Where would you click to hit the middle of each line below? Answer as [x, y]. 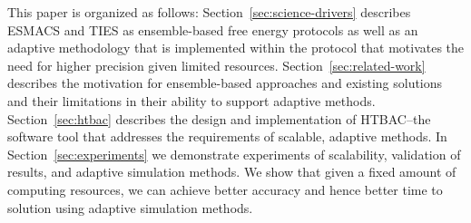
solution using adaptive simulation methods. [130, 207]
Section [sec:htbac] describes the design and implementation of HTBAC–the [219, 118]
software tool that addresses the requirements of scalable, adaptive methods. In [227, 136]
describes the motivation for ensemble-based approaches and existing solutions [225, 83]
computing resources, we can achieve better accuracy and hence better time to [225, 189]
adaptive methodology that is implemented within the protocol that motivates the [236, 48]
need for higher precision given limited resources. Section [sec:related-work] [216, 65]
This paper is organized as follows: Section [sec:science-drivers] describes [209, 12]
